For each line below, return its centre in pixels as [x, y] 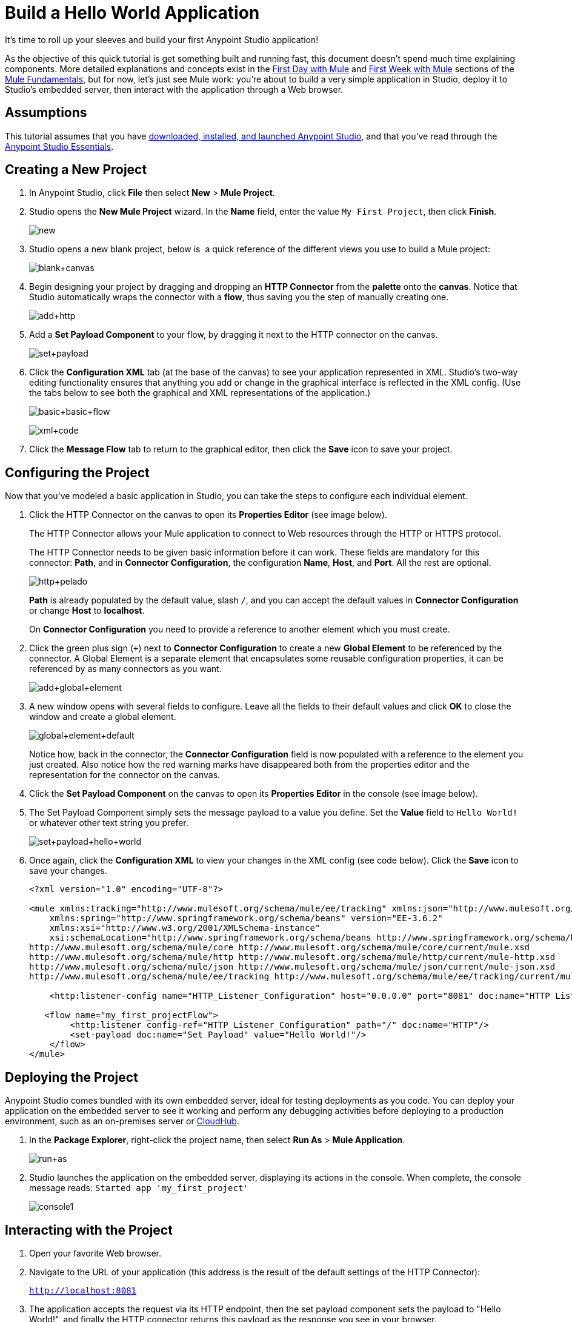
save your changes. [68, 871]
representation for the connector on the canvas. [125, 775]
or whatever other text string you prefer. [109, 823]
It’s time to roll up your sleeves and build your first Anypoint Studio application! [162, 39]
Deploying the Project [71, 1077]
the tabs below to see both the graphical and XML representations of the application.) [200, 393]
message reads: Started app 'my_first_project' [139, 1188]
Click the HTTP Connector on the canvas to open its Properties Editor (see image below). [208, 515]
